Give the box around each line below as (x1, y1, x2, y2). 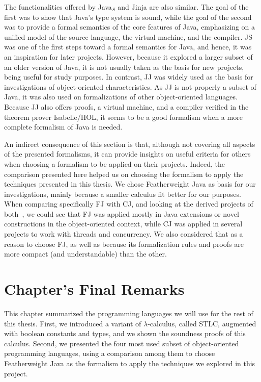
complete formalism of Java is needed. (4, 121, 123, 132)
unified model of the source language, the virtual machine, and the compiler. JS (4, 31, 253, 42)
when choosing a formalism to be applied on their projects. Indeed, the (4, 158, 225, 169)
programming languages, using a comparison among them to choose (4, 348, 215, 359)
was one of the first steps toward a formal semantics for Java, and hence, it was (4, 41, 252, 52)
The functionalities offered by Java (4, 2, 112, 12)
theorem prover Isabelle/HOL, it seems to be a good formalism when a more (4, 111, 243, 122)
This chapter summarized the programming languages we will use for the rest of (4, 308, 253, 318)
